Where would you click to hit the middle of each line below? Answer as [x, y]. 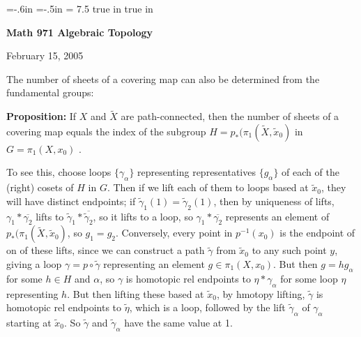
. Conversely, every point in [174, 233]
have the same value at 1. [178, 322]
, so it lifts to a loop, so [143, 216]
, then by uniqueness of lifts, [274, 201]
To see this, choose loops [59, 172]
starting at [29, 322]
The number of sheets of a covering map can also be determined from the [163, 78]
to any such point [289, 250]
